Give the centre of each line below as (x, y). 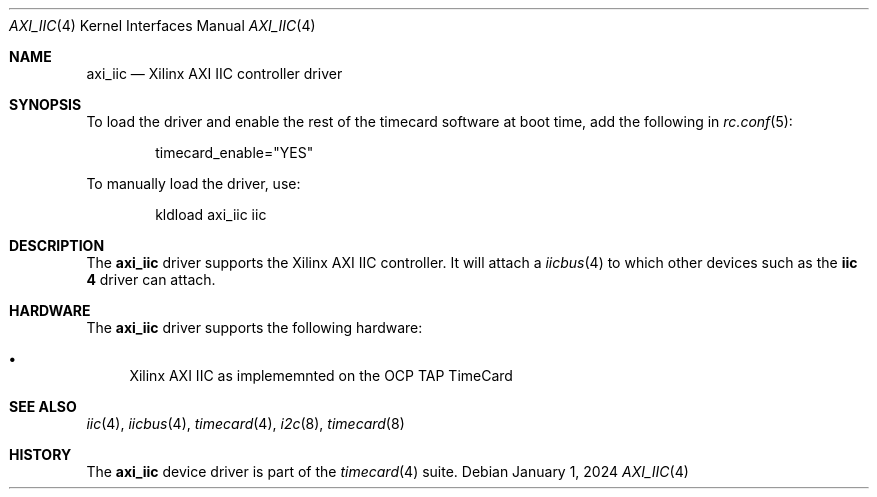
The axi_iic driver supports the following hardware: (254, 327)
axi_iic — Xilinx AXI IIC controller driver (214, 73)
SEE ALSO (43, 406)
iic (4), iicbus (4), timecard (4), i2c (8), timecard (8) (245, 423)
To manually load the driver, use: (193, 183)
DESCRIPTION (57, 245)
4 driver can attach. (151, 279)
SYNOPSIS (45, 104)
